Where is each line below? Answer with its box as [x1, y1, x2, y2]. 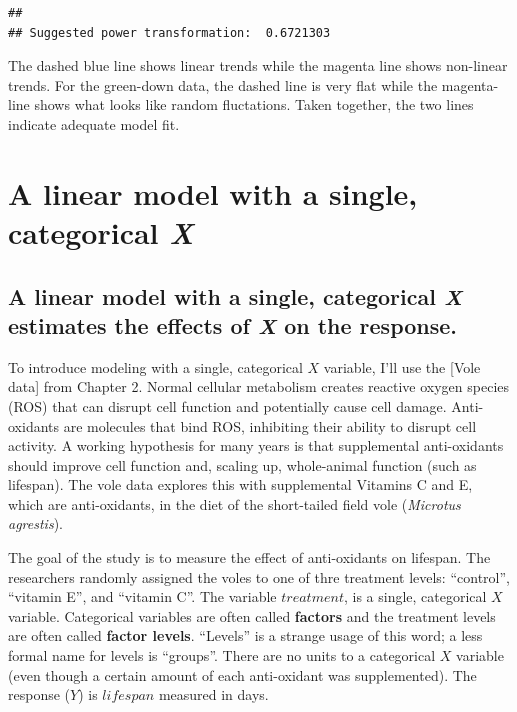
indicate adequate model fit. [8, 113, 180, 134]
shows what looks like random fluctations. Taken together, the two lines [34, 94, 474, 115]
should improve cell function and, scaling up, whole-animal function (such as [8, 454, 477, 475]
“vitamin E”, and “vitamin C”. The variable [8, 586, 277, 607]
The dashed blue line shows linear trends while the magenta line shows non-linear [8, 55, 508, 76]
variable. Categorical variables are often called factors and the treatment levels [8, 605, 496, 626]
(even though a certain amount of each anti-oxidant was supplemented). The [8, 664, 477, 685]
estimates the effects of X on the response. [8, 309, 458, 340]
